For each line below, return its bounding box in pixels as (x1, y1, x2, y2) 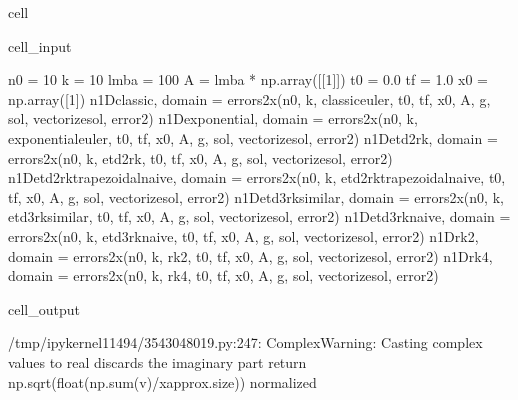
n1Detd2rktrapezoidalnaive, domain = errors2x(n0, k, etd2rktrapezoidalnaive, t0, (8, 167, 506, 188)
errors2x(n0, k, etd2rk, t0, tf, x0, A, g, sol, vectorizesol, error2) (8, 147, 393, 168)
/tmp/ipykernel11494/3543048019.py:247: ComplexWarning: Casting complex (8, 332, 483, 353)
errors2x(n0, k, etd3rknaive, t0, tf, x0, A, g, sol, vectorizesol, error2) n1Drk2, (8, 225, 479, 246)
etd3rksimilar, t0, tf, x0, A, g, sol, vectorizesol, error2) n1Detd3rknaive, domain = (8, 206, 511, 227)
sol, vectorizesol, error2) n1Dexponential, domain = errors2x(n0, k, (8, 108, 418, 129)
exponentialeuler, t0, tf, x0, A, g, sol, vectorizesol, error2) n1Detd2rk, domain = (8, 127, 498, 148)
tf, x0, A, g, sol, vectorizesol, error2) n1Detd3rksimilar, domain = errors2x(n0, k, (8, 186, 504, 207)
